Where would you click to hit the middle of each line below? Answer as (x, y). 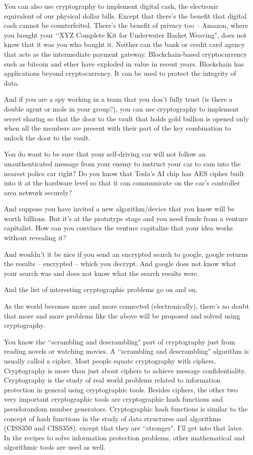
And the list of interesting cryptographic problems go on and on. (101, 289)
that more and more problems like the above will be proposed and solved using (122, 315)
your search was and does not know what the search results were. (102, 273)
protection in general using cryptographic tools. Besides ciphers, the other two (121, 389)
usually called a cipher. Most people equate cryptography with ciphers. (110, 361)
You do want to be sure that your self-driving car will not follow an (105, 154)
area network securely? (38, 192)
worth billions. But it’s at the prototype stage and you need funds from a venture (126, 218)
